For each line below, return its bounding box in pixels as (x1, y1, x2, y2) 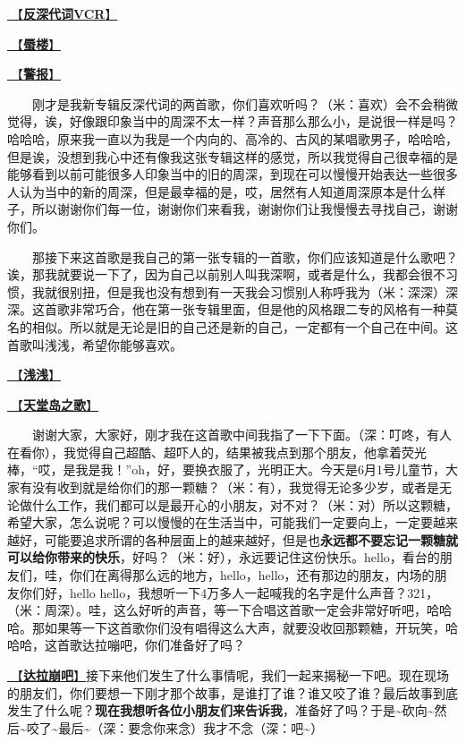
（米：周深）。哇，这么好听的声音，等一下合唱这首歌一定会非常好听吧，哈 (7, 601, 439, 619)
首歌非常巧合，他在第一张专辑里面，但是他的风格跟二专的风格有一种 (44, 300, 445, 319)
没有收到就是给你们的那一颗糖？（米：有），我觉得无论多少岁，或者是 (31, 478, 439, 497)
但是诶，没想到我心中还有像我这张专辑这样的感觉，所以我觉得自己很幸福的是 (7, 147, 458, 166)
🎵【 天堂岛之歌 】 (7, 395, 98, 414)
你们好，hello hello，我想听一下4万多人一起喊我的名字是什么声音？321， (19, 583, 439, 601)
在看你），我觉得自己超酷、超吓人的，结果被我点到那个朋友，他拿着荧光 (7, 442, 427, 461)
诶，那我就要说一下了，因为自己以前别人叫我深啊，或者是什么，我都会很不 (7, 265, 445, 284)
